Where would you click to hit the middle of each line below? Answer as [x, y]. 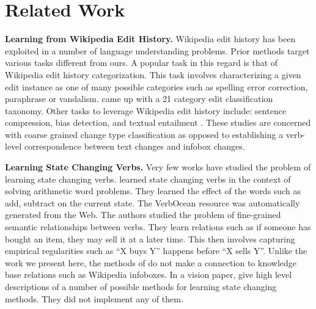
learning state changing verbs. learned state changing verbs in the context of [148, 179]
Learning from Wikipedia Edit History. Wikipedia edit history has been [150, 39]
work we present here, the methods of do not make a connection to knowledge [151, 262]
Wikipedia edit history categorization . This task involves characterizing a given [153, 74]
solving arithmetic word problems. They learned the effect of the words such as [153, 191]
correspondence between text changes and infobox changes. [134, 146]
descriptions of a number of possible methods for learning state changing [141, 286]
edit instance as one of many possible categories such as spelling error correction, [156, 86]
